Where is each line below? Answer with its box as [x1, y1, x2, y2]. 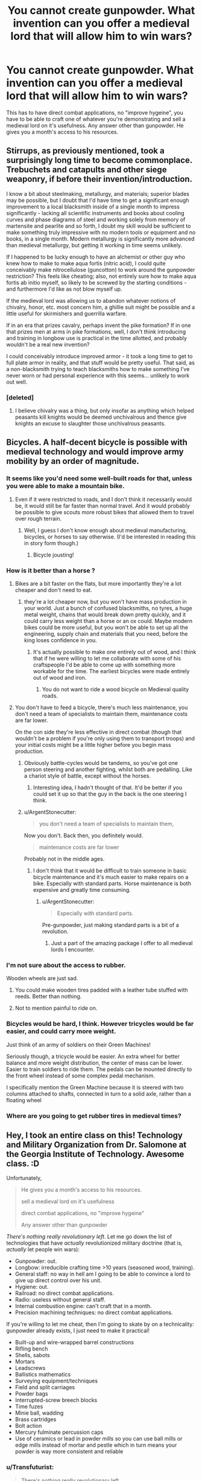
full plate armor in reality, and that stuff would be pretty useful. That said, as [6, 359, 195, 366]
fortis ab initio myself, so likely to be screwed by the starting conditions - [6, 279, 187, 286]
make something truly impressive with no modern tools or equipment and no [6, 228, 196, 236]
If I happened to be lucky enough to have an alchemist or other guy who [6, 253, 186, 260]
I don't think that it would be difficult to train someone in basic [33, 867, 187, 874]
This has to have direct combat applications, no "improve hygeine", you [6, 109, 183, 116]
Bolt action [14, 1422, 42, 1430]
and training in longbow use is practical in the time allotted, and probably [6, 334, 187, 341]
